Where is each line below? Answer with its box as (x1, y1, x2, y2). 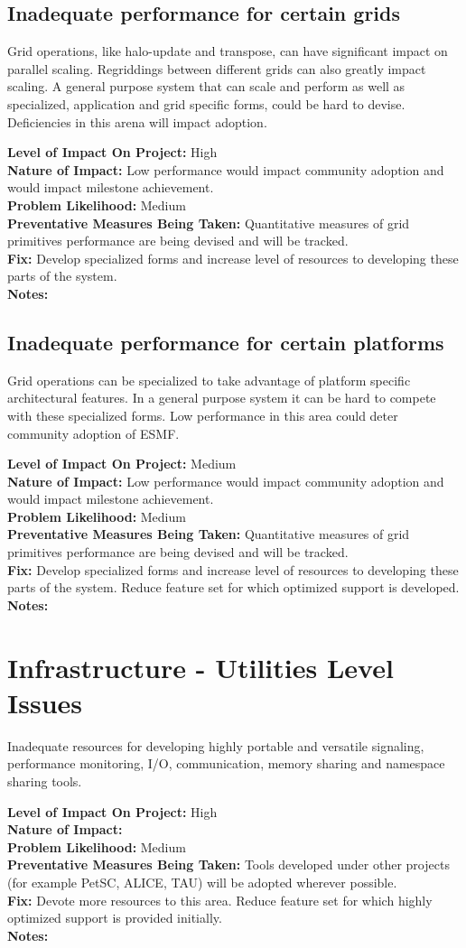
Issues (7, 683, 82, 720)
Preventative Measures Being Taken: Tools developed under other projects (7, 855, 450, 874)
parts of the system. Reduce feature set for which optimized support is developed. (7, 578, 460, 597)
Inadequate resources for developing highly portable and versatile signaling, (7, 736, 424, 755)
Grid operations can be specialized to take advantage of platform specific (7, 370, 411, 389)
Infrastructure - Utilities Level (7, 648, 394, 685)
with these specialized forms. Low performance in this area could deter (7, 405, 398, 424)
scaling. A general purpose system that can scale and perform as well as (7, 77, 405, 96)
